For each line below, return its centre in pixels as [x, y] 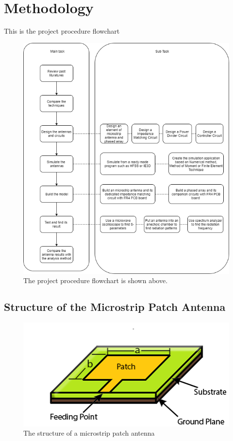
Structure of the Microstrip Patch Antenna [115, 307]
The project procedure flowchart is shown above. [96, 280]
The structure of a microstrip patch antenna [89, 433]
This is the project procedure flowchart [62, 31]
